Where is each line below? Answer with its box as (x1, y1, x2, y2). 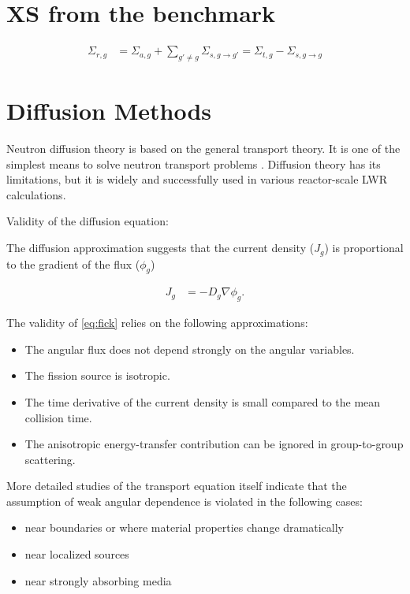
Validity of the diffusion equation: (6, 213, 169, 229)
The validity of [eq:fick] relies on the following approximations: (6, 314, 308, 331)
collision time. (24, 409, 92, 425)
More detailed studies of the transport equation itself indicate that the (6, 477, 347, 494)
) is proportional (324, 239, 404, 256)
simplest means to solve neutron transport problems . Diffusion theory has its (6, 155, 381, 172)
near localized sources (24, 546, 129, 562)
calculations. (6, 186, 66, 202)
